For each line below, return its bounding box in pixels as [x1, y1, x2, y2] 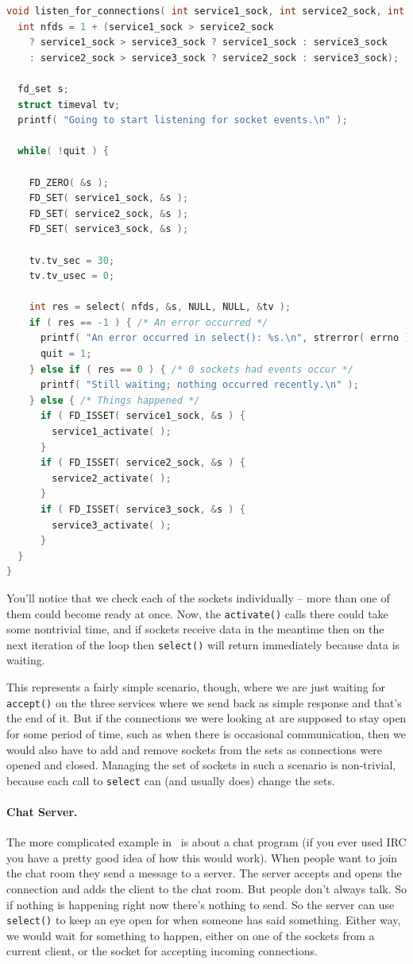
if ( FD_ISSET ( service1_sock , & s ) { [40, 410, 245, 422]
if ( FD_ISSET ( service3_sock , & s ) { [40, 504, 245, 515]
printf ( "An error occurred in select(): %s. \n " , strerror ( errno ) [40, 332, 411, 344]
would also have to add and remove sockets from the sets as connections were [6, 741, 383, 757]
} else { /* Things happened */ [29, 394, 200, 406]
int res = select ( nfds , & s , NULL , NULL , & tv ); [29, 301, 291, 313]
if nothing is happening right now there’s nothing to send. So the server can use [6, 896, 395, 912]
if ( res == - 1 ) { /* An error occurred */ [29, 316, 268, 328]
